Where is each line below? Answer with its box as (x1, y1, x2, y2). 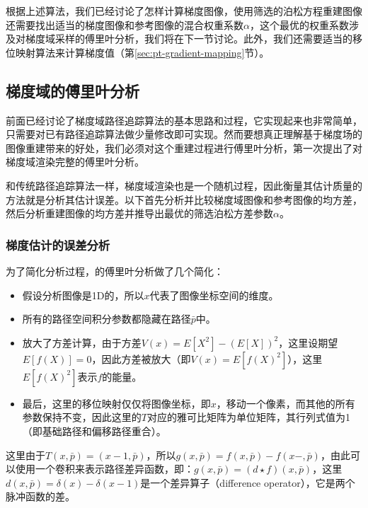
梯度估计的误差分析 (6, 236, 110, 253)
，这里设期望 (278, 335, 338, 350)
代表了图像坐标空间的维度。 (149, 287, 279, 302)
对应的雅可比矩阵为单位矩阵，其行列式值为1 (146, 410, 350, 425)
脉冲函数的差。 (6, 489, 75, 504)
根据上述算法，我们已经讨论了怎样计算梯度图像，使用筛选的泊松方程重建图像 (6, 4, 362, 18)
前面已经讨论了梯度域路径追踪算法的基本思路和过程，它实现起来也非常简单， (6, 112, 362, 127)
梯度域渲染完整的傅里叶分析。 (6, 154, 144, 169)
